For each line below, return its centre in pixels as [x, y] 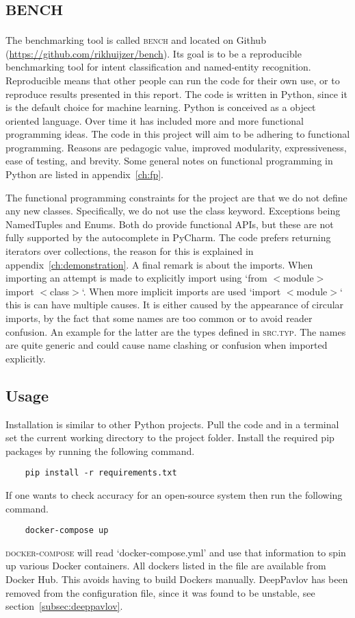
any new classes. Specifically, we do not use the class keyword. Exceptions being [173, 211]
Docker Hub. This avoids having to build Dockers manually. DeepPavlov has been [177, 579]
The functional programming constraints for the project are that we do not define [176, 197]
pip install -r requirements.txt [101, 473]
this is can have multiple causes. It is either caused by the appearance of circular [175, 305]
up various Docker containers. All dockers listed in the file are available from [166, 566]
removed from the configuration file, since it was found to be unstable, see [160, 592]
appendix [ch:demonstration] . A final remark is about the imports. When [159, 264]
